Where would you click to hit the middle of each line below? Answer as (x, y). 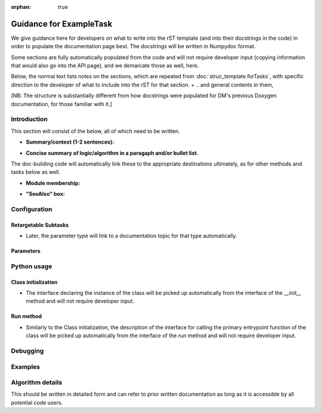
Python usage (32, 266)
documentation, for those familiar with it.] (62, 104)
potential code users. (37, 402)
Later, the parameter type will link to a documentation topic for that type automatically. (131, 236)
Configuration (32, 209)
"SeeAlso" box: (45, 194)
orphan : (21, 7)
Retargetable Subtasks (40, 225)
